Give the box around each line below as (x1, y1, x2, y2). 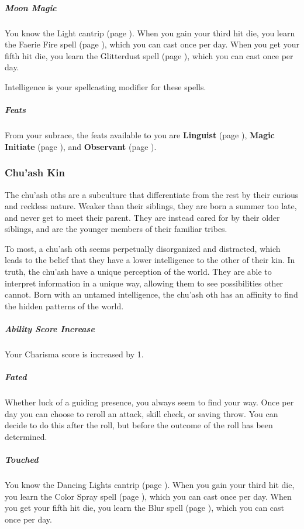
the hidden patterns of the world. (5, 299, 124, 312)
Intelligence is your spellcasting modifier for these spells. (5, 80, 206, 93)
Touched (5, 453, 39, 466)
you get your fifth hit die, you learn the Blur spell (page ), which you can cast (5, 501, 285, 514)
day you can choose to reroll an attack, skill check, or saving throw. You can (5, 407, 278, 419)
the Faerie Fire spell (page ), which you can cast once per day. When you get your (5, 38, 299, 50)
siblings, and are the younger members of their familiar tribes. (5, 223, 227, 235)
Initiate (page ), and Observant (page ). (5, 140, 157, 152)
